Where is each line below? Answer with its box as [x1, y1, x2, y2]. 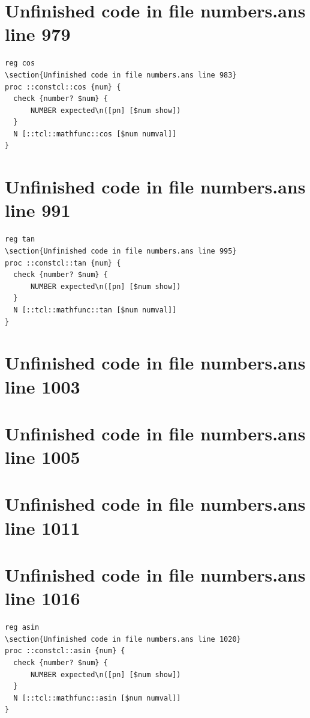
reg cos [5, 59, 35, 68]
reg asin [5, 623, 40, 632]
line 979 [5, 22, 71, 46]
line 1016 [5, 586, 80, 610]
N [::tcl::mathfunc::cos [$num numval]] [13, 129, 177, 138]
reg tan [5, 235, 35, 244]
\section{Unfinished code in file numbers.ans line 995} [5, 246, 237, 255]
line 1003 [5, 374, 80, 398]
